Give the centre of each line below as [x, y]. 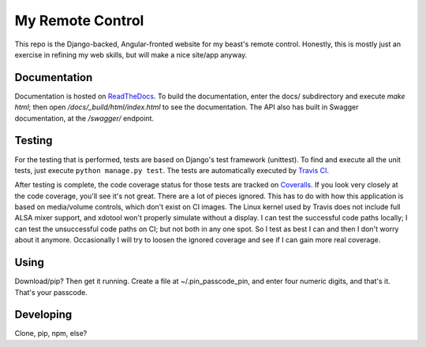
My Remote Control [79, 20]
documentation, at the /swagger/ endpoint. [84, 118]
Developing [43, 315]
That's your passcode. [51, 292]
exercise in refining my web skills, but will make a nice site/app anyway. [131, 54]
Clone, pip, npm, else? [51, 334]
